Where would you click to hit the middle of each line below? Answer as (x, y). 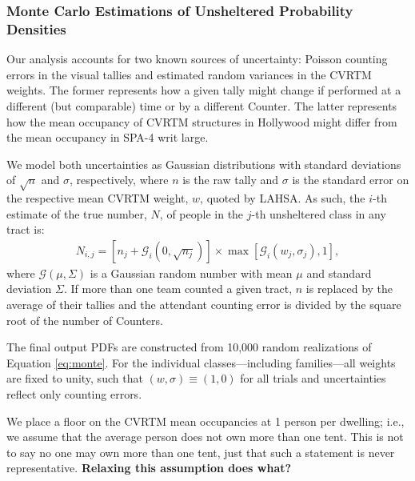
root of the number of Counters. (85, 320)
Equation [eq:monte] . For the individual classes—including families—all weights (201, 362)
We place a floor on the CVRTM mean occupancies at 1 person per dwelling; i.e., (206, 421)
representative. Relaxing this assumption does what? (149, 468)
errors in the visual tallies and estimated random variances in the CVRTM (189, 74)
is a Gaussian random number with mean (191, 273)
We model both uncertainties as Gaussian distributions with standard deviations (204, 164)
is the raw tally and (231, 180)
